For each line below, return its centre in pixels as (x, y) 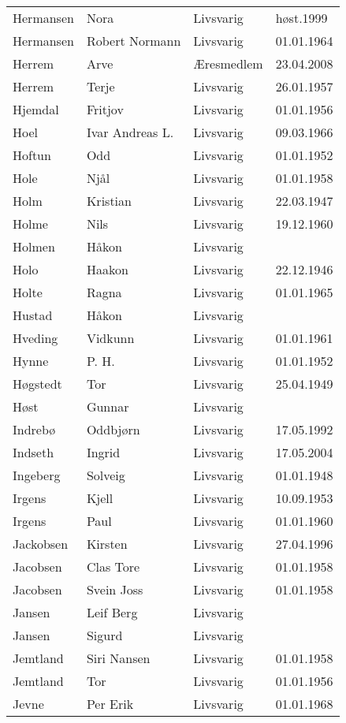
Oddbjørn (113, 429)
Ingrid (103, 452)
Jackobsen (41, 544)
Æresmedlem (228, 63)
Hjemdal (36, 109)
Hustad (33, 315)
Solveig (106, 475)
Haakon (107, 269)
